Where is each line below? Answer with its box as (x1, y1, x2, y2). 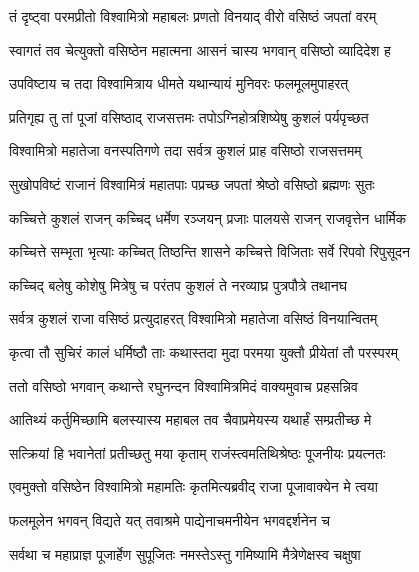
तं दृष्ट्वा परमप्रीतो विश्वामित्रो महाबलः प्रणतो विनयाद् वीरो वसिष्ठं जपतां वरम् (9, 6, 377, 26)
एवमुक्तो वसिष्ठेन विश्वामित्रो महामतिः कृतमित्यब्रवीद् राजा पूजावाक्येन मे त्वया (9, 476, 378, 497)
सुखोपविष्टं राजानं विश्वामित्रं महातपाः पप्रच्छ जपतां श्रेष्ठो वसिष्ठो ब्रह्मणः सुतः (9, 173, 375, 194)
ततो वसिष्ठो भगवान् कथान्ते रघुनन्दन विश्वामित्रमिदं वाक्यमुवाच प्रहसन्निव (9, 375, 358, 396)
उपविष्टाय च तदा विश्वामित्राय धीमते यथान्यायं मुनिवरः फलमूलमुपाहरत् (9, 73, 349, 94)
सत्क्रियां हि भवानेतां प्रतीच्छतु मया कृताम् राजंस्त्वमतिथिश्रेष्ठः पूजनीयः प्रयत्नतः (9, 442, 386, 463)
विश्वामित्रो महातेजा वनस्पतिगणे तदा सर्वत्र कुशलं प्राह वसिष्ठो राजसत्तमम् (9, 140, 362, 161)
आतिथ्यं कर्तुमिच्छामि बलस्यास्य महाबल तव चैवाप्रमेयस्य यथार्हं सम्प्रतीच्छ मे (9, 409, 372, 430)
